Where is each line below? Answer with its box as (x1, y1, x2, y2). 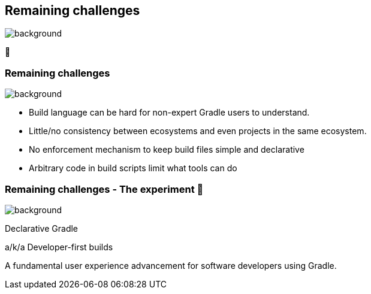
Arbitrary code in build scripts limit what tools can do (29, 163, 237, 174)
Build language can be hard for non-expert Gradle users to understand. (29, 107, 310, 118)
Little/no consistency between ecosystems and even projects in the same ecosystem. (29, 126, 367, 137)
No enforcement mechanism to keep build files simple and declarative (29, 144, 304, 155)
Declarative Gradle (5, 223, 79, 234)
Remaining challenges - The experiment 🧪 (5, 183, 204, 195)
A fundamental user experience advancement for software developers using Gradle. (5, 260, 337, 271)
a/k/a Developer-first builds (5, 241, 113, 252)
